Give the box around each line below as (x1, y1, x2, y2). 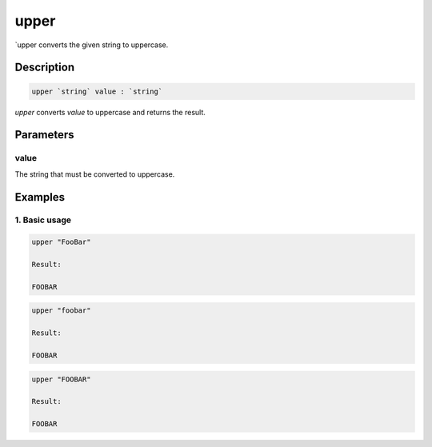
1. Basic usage (14, 214, 72, 225)
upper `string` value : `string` (31, 86, 163, 96)
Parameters (14, 128, 74, 142)
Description (14, 61, 75, 74)
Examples (14, 190, 66, 204)
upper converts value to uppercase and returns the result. (14, 107, 206, 117)
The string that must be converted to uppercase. (14, 169, 175, 179)
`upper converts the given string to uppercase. (14, 40, 169, 50)
